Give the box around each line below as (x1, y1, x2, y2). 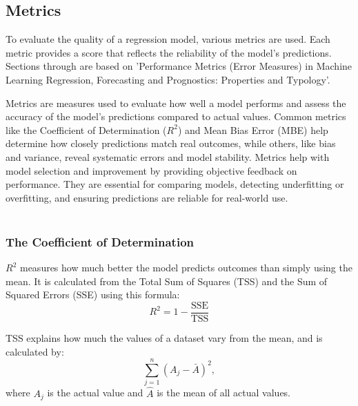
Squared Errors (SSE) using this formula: (6, 287, 180, 302)
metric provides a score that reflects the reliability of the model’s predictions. (6, 45, 332, 59)
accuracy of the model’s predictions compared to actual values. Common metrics (6, 109, 346, 124)
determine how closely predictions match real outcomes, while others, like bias (6, 136, 336, 151)
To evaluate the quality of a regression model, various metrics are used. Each (6, 32, 330, 46)
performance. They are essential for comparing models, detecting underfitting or (6, 177, 344, 191)
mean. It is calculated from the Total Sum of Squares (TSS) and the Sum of (6, 273, 328, 288)
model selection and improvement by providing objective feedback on (6, 163, 297, 177)
